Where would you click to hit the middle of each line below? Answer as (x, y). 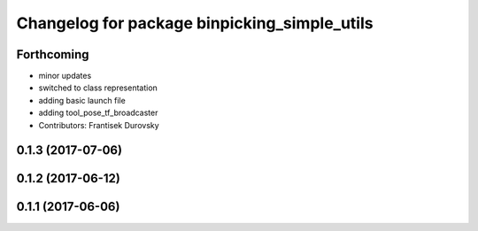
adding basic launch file (82, 100)
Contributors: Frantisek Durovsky (99, 125)
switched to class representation (98, 88)
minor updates (65, 76)
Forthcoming (53, 54)
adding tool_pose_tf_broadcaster (98, 113)
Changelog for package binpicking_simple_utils (195, 23)
